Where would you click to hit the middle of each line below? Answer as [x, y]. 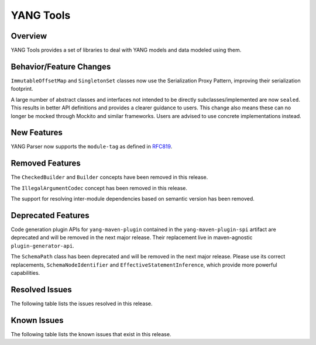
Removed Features [46, 163]
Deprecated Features [50, 215]
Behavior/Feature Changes [61, 66]
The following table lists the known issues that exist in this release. [91, 334]
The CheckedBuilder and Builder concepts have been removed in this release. [109, 177]
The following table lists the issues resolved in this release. [82, 303]
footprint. [22, 89]
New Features [37, 132]
